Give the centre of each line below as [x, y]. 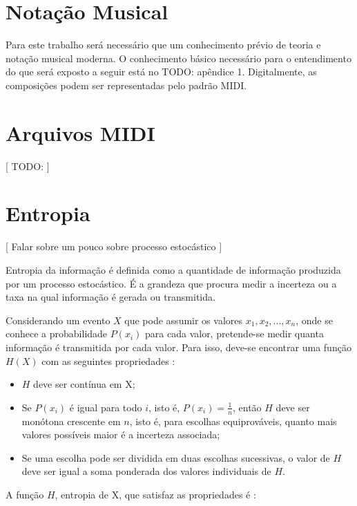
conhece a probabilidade [57, 334]
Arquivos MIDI [80, 132]
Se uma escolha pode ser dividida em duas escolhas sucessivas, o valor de [176, 457]
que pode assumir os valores [184, 320]
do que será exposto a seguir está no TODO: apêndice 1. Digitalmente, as [161, 72]
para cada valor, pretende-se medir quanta [234, 334]
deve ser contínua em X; [84, 384]
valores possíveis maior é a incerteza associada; [121, 434]
